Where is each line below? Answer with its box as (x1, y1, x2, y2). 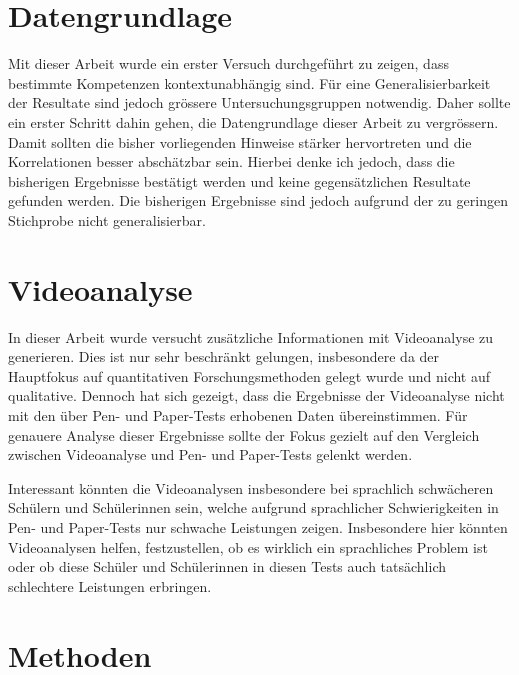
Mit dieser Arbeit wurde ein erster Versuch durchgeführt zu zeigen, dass (8, 53, 449, 74)
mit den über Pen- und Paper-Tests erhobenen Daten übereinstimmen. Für (8, 404, 468, 425)
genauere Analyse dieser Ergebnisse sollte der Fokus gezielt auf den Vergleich (8, 424, 480, 445)
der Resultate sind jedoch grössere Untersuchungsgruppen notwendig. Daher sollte (8, 92, 511, 113)
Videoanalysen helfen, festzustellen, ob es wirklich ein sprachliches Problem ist (8, 536, 488, 557)
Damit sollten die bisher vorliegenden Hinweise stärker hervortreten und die (8, 131, 472, 152)
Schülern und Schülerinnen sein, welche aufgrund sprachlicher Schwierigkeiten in (8, 497, 499, 518)
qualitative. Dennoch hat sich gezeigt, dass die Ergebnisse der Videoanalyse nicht (8, 385, 505, 406)
